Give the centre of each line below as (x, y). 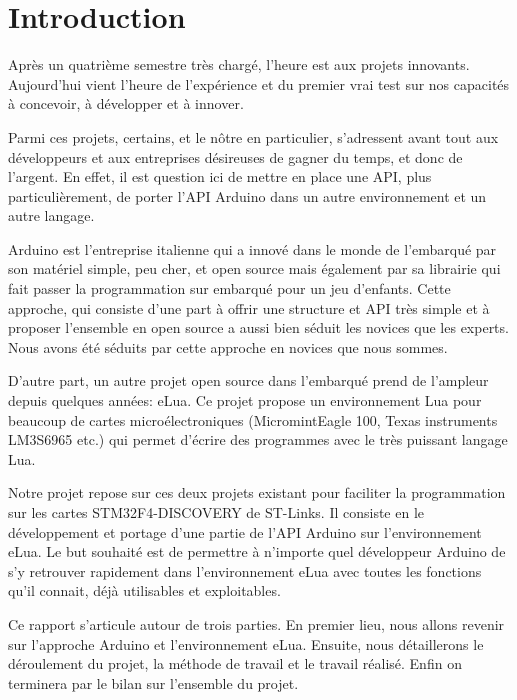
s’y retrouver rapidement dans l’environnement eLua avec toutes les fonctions (245, 570)
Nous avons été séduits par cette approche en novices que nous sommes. (228, 346)
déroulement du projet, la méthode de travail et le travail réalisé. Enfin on (235, 663)
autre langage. (51, 215)
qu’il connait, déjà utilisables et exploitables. (144, 590)
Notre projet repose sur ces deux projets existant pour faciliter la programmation (257, 492)
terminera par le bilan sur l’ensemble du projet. (153, 682)
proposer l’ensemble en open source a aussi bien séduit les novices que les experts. (258, 327)
